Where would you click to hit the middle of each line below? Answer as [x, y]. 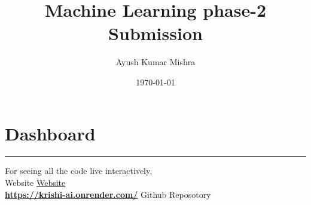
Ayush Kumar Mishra [155, 62]
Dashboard [50, 133]
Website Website [35, 183]
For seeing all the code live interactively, [79, 171]
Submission [155, 33]
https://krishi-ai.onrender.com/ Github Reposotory [108, 194]
